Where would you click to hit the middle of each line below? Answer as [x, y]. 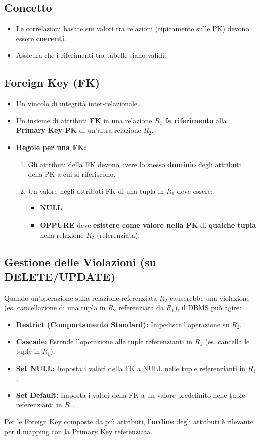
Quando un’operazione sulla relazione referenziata [81, 297]
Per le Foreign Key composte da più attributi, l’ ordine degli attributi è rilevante [129, 422]
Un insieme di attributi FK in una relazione [84, 120]
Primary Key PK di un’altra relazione [78, 130]
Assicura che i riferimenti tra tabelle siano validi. [91, 55]
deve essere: [195, 191]
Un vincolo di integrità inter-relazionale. [77, 103]
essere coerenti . [41, 38]
